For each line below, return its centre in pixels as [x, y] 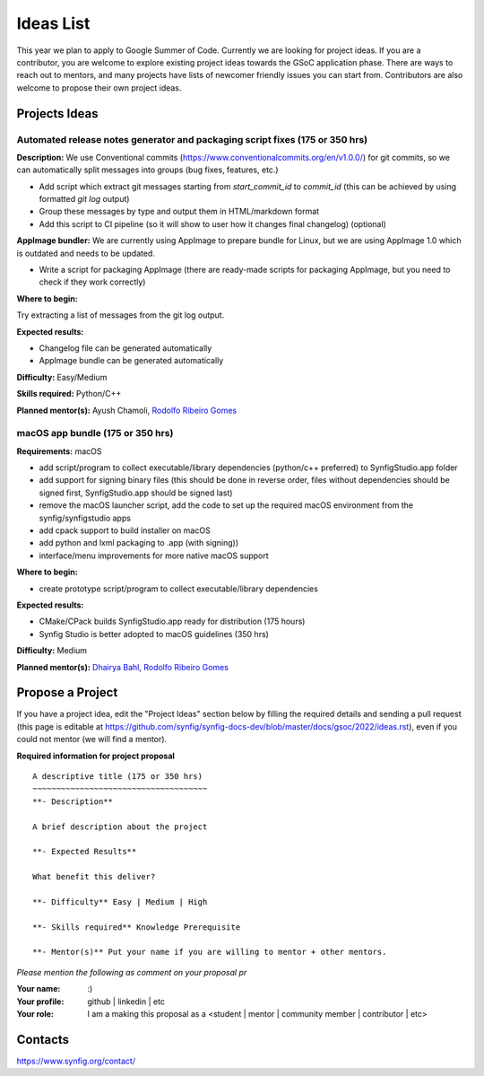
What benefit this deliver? [94, 877]
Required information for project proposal [95, 756]
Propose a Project [67, 692]
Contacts [43, 1040]
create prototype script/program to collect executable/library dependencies [178, 589]
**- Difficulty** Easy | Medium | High [120, 901]
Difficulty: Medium [52, 651]
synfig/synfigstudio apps [85, 518]
